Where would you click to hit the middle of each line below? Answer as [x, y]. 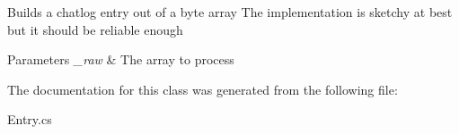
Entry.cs [30, 119]
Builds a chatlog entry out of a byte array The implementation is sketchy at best [230, 12]
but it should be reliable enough [95, 29]
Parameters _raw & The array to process [121, 59]
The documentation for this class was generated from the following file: [203, 89]
